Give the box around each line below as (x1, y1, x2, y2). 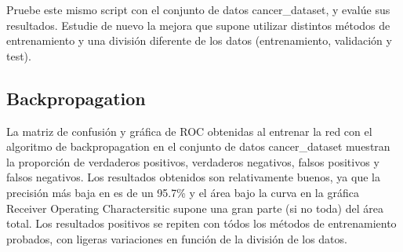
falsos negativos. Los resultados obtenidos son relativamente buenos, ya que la (6, 169, 380, 185)
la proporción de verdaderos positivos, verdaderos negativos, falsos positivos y (6, 153, 379, 170)
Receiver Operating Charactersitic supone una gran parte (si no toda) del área (6, 199, 383, 216)
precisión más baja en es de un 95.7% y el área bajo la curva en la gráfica (6, 184, 359, 200)
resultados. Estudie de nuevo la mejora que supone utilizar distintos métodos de (6, 16, 390, 33)
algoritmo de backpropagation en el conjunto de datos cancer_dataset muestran (6, 138, 390, 155)
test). (6, 47, 31, 64)
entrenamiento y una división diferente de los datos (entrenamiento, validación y (6, 32, 392, 49)
